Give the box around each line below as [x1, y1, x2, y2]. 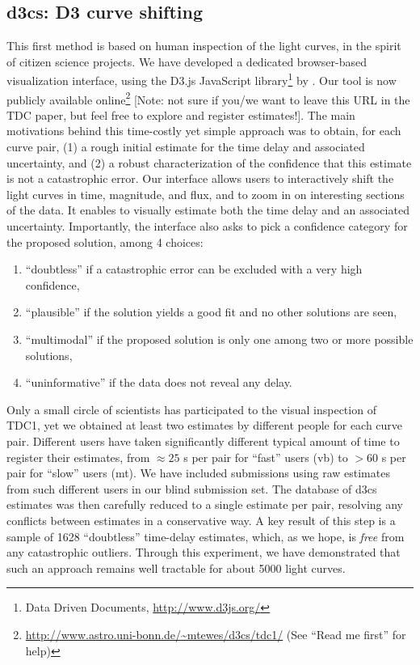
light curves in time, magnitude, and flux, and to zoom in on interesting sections [6, 185, 405, 202]
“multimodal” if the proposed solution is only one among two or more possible [25, 331, 414, 348]
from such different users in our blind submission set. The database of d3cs [6, 480, 377, 497]
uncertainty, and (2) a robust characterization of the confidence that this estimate [6, 154, 412, 171]
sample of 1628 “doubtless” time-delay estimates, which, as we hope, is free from [6, 527, 405, 544]
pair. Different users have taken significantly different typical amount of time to [6, 432, 400, 449]
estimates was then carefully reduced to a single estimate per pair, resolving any [6, 496, 404, 513]
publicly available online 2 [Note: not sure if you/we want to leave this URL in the [6, 88, 410, 108]
